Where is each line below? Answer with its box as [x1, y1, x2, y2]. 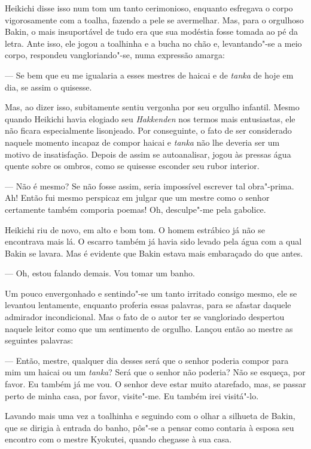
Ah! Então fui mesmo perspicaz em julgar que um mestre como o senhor [5, 191, 270, 204]
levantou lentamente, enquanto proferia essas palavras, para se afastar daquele [5, 299, 291, 311]
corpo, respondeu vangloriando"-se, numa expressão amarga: [5, 49, 225, 61]
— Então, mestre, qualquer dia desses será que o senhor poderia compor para [5, 354, 289, 366]
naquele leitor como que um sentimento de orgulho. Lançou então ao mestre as [5, 322, 293, 335]
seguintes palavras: [5, 334, 74, 346]
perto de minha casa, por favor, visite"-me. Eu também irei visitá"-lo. [5, 389, 259, 402]
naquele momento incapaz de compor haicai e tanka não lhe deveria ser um [5, 135, 280, 148]
